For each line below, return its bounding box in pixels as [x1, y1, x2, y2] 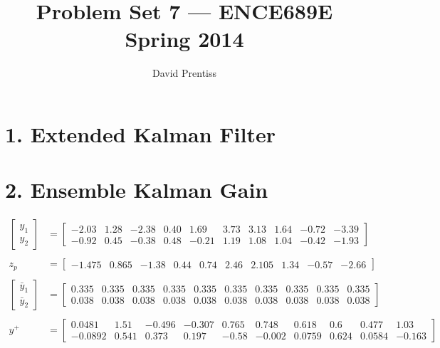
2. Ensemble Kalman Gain [5, 175, 268, 204]
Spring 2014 [125, 24, 244, 53]
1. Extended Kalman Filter [5, 119, 276, 148]
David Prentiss [152, 65, 217, 80]
